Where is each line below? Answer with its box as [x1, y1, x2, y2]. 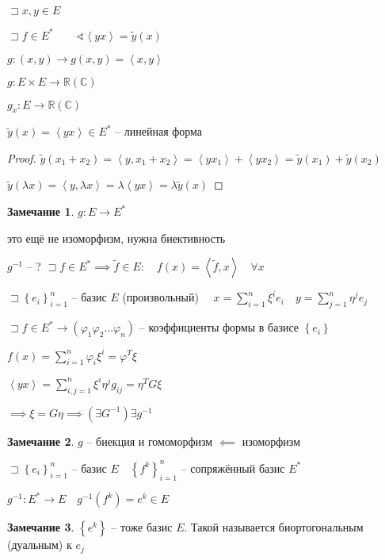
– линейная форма [115, 123, 203, 140]
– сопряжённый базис [181, 459, 285, 476]
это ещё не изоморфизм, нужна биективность [7, 229, 226, 246]
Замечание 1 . [7, 203, 74, 220]
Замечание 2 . [7, 432, 74, 449]
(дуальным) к [7, 536, 72, 553]
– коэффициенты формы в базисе [139, 319, 299, 336]
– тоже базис [111, 519, 173, 535]
